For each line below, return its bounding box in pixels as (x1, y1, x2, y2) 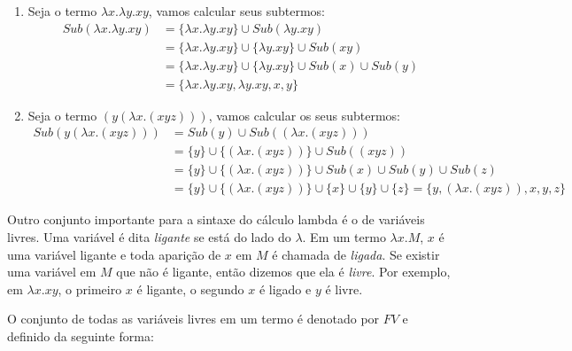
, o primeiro (58, 279, 122, 298)
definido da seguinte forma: (7, 327, 154, 345)
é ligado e (259, 279, 312, 298)
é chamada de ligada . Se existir (272, 245, 440, 263)
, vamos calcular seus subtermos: (148, 2, 325, 19)
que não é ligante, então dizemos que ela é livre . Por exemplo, (116, 262, 451, 281)
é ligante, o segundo (136, 279, 244, 298)
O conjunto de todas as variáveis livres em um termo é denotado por (7, 309, 380, 328)
